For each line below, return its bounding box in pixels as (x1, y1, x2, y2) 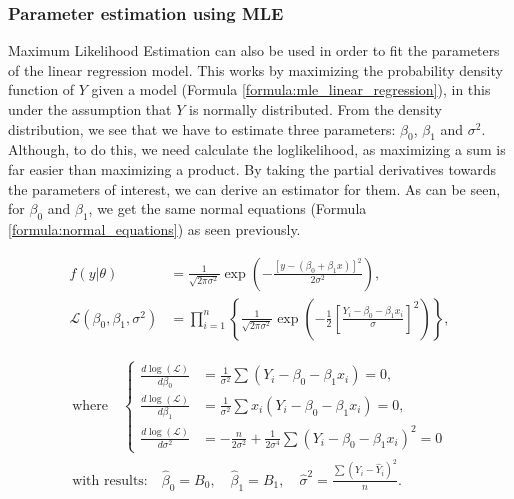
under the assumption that (8, 99, 172, 119)
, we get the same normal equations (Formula (88, 198, 367, 219)
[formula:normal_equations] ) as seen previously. (8, 218, 301, 239)
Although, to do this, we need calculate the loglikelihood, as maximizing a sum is (8, 139, 506, 160)
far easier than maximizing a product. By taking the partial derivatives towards (8, 158, 496, 179)
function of (8, 79, 75, 100)
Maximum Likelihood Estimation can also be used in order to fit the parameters (8, 40, 500, 61)
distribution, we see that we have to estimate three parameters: (8, 118, 396, 139)
